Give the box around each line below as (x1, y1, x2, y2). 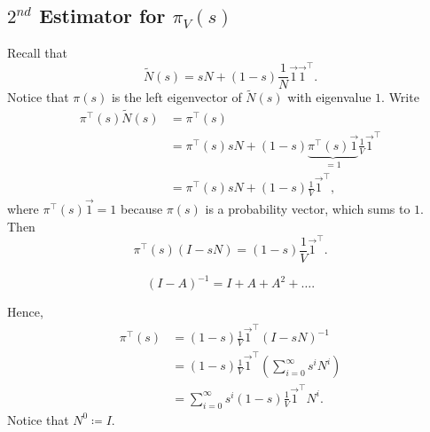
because (121, 200, 163, 218)
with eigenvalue (287, 88, 371, 106)
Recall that (7, 43, 67, 62)
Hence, (7, 302, 43, 321)
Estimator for (39, 2, 166, 29)
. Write (381, 88, 419, 106)
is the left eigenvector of (111, 88, 242, 106)
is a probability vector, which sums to (205, 200, 410, 218)
